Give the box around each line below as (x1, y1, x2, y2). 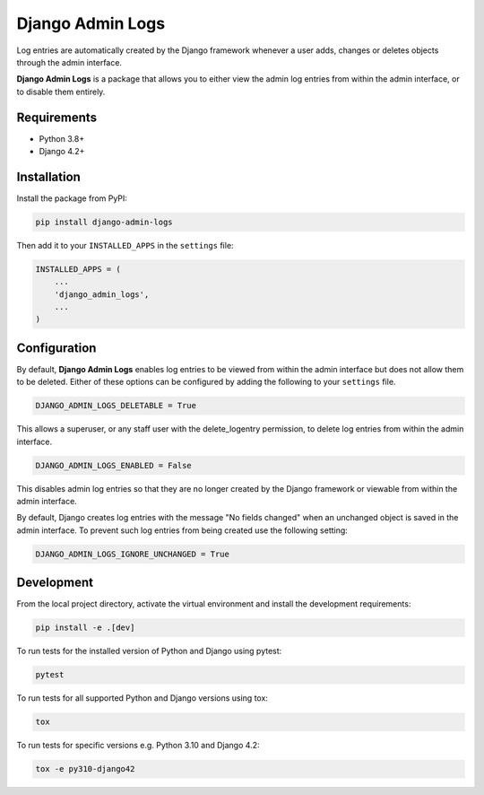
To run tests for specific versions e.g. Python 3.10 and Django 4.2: (16, 740, 260, 751)
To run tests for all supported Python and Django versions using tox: (16, 693, 269, 703)
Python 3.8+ (39, 133, 85, 144)
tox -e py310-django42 (35, 764, 135, 774)
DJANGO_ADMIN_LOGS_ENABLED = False (35, 460, 192, 470)
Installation (16, 169, 81, 184)
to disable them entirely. (16, 86, 106, 97)
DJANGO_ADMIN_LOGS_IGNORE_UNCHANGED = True (35, 548, 230, 559)
